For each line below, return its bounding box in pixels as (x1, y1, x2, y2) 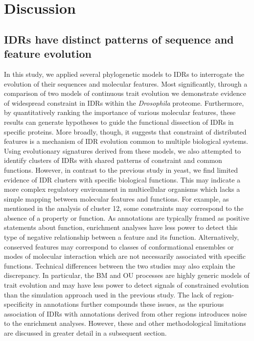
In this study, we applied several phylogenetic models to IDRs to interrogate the (4, 68, 244, 79)
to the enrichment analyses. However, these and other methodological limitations (4, 318, 246, 328)
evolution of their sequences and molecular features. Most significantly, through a (4, 78, 248, 89)
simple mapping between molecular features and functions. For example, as (4, 193, 229, 204)
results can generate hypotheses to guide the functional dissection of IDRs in (4, 116, 234, 127)
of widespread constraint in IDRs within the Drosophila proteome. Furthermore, (4, 97, 244, 108)
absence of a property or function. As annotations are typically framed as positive (4, 212, 250, 223)
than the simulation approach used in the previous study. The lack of (4, 289, 211, 299)
